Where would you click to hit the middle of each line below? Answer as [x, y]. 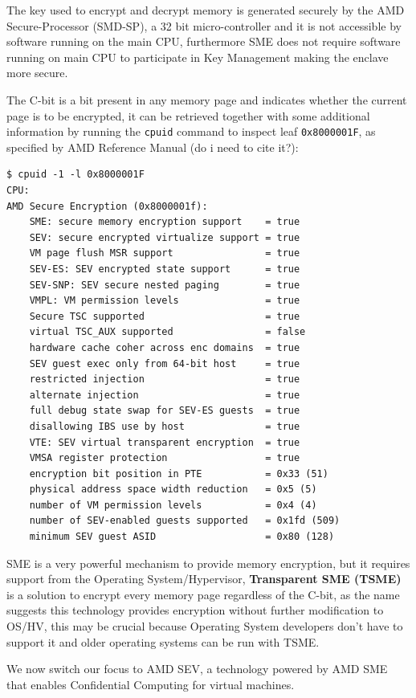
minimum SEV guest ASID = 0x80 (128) [182, 537]
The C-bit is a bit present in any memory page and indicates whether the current [207, 99]
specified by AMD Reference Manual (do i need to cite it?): [153, 147]
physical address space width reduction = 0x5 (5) [173, 490]
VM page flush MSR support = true [165, 253]
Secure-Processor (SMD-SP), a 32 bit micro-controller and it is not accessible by [204, 25]
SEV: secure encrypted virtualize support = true [165, 237]
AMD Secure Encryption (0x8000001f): [107, 206]
